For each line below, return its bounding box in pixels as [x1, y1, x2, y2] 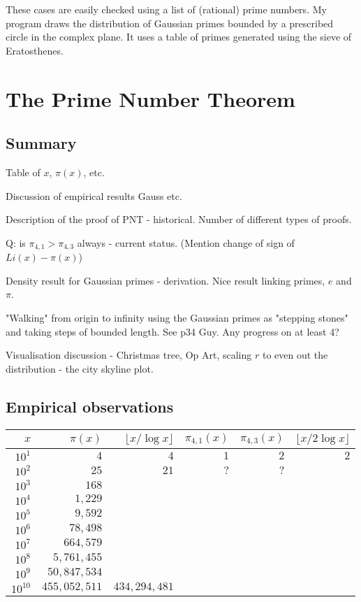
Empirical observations [6, 395, 174, 417]
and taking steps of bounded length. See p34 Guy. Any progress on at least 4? [6, 324, 339, 338]
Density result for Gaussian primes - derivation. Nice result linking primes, [6, 273, 325, 287]
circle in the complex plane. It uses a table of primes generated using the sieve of [6, 29, 352, 44]
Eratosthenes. [6, 43, 64, 57]
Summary [6, 132, 77, 154]
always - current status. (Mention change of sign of [77, 235, 295, 250]
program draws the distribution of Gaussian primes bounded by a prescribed [6, 15, 334, 30]
